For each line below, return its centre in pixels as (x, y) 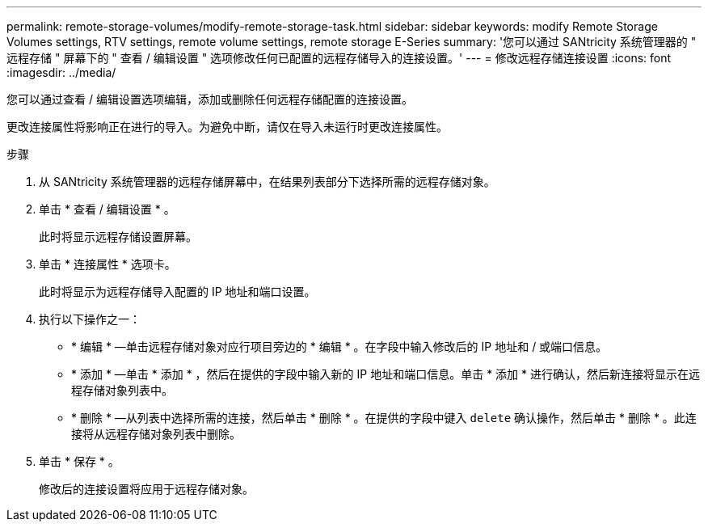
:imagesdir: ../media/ (61, 72)
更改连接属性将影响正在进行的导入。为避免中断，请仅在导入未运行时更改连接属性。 (227, 127)
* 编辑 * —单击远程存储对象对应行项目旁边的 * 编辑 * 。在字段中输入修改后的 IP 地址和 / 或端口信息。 (339, 346)
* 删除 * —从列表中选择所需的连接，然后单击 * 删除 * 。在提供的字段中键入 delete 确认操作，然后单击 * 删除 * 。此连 (384, 418)
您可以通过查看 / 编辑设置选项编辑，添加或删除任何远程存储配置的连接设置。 (210, 99)
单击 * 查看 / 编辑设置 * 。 (107, 209)
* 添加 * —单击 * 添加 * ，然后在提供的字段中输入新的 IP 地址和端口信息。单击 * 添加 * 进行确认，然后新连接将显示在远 (386, 374)
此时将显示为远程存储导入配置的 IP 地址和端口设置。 (177, 291)
